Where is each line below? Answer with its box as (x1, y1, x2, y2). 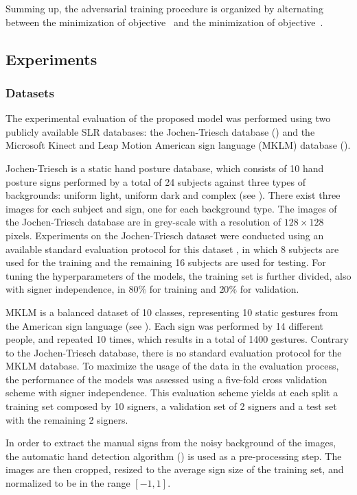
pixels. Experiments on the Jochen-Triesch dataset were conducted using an (5, 228, 324, 242)
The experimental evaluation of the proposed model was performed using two (5, 111, 331, 125)
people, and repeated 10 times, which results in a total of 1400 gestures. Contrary (5, 332, 349, 346)
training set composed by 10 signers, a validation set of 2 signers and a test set (5, 399, 337, 413)
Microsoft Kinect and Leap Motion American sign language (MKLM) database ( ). (5, 138, 351, 152)
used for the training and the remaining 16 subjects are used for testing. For (5, 255, 326, 269)
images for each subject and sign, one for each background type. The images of (5, 201, 337, 215)
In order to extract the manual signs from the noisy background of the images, (5, 435, 336, 450)
